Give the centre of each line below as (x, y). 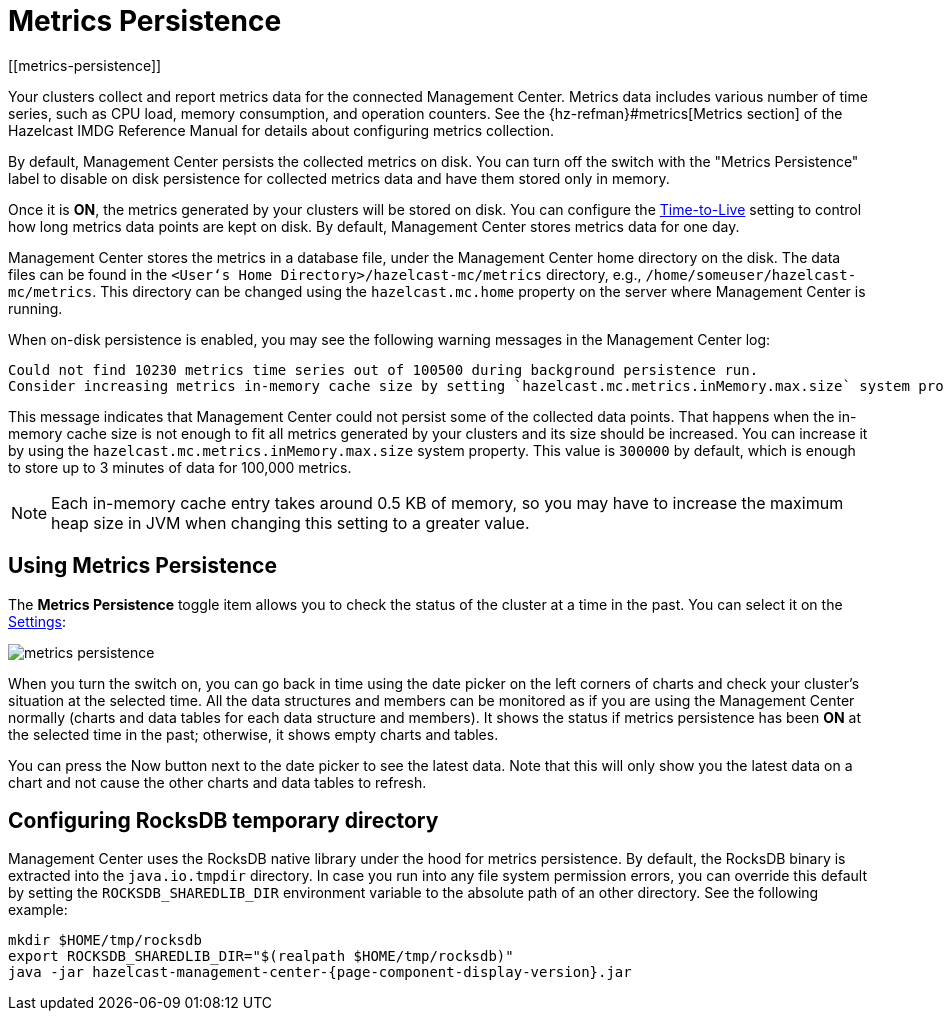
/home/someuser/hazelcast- (751, 274)
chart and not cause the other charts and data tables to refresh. (217, 782)
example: (38, 910)
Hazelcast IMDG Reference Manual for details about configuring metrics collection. (281, 130)
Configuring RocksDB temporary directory (223, 821)
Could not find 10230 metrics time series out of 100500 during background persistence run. (383, 369)
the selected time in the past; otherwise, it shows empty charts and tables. (253, 734)
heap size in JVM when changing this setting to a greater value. (290, 522)
